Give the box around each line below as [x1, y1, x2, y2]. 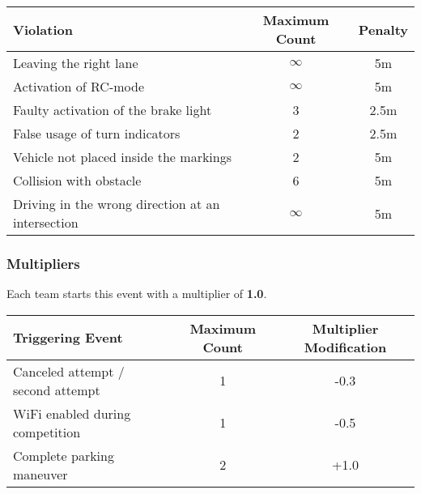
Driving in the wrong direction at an [13, 194, 220, 213]
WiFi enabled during [13, 403, 131, 423]
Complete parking [13, 445, 114, 465]
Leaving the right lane [13, 53, 138, 72]
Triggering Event [13, 328, 123, 347]
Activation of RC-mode [13, 77, 144, 96]
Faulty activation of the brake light [13, 100, 212, 119]
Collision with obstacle [13, 171, 142, 190]
